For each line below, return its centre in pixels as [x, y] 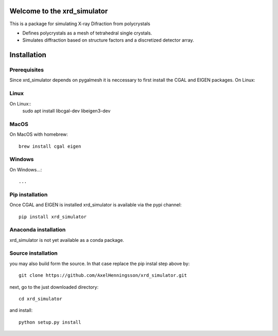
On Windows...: [26, 169]
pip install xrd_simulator [53, 217]
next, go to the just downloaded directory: [54, 287]
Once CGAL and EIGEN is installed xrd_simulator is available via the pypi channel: [96, 205]
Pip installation [29, 194]
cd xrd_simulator [40, 299]
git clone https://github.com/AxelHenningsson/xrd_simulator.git [103, 276]
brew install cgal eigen [50, 146]
